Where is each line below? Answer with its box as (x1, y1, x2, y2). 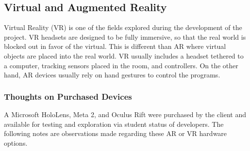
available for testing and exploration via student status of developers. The (4, 119, 224, 129)
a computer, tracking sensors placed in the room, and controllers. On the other (4, 60, 238, 70)
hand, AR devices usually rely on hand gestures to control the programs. (4, 70, 220, 80)
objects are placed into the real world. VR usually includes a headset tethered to (4, 50, 244, 60)
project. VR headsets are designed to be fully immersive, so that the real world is (4, 31, 246, 42)
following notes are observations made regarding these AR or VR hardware (4, 128, 227, 138)
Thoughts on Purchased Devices (4, 90, 132, 102)
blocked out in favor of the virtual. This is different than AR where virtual (4, 41, 226, 51)
